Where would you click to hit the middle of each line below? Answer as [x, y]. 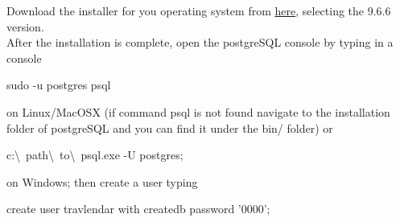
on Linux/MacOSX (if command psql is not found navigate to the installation [198, 111]
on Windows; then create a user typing [102, 181]
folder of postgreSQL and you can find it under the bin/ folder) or [170, 127]
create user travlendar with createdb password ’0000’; [138, 209]
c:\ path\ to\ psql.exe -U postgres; [95, 155]
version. [25, 26]
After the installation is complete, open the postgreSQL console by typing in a [200, 42]
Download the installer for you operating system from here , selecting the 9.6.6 [199, 10]
